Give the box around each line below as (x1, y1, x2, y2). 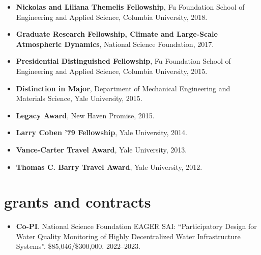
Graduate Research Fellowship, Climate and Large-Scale (16, 29, 218, 39)
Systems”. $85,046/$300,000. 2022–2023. (16, 241, 140, 251)
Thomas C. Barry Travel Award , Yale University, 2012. (16, 161, 202, 172)
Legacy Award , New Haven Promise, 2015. (16, 110, 155, 120)
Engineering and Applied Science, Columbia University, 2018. (16, 11, 208, 22)
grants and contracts (4, 191, 151, 212)
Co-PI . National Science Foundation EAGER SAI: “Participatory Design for (16, 221, 257, 232)
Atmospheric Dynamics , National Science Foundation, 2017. (16, 38, 214, 49)
